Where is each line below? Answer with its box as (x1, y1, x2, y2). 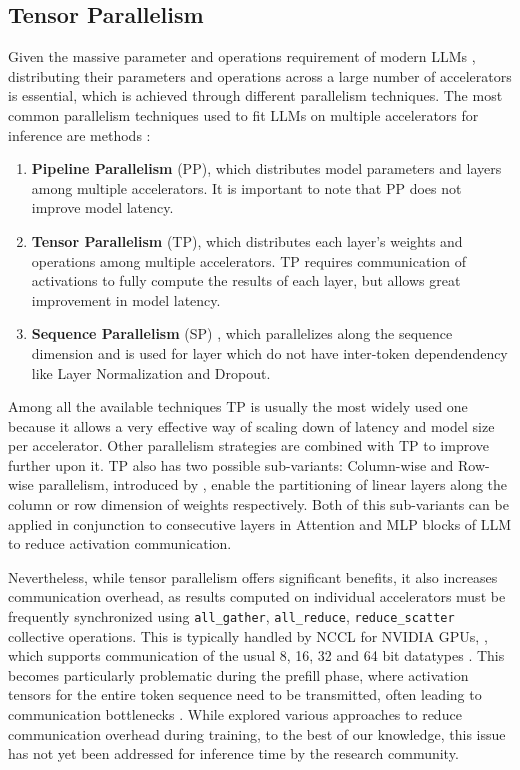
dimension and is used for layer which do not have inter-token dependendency (31, 342, 508, 363)
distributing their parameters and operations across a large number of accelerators (8, 65, 512, 86)
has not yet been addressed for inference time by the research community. (8, 743, 459, 764)
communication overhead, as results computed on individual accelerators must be (8, 586, 506, 607)
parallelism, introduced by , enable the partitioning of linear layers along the (38, 474, 508, 495)
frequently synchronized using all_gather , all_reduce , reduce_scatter (8, 606, 455, 627)
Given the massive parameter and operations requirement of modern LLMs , (8, 46, 476, 67)
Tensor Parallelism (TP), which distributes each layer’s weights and (31, 230, 463, 251)
